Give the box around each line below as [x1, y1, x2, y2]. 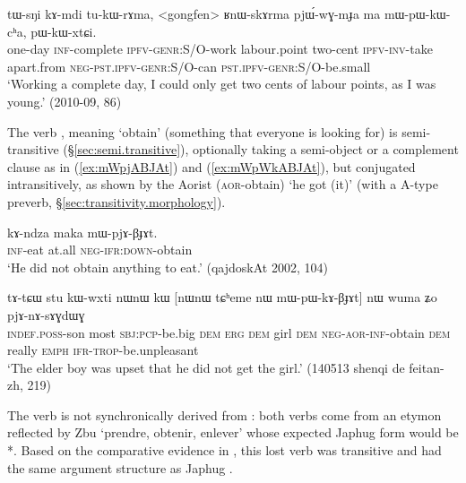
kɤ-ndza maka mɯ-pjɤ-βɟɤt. [7, 222, 158, 241]
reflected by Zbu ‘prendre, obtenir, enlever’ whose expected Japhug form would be [7, 423, 459, 442]
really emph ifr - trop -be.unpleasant [7, 341, 199, 359]
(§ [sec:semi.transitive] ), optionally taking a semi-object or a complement [63, 140, 459, 159]
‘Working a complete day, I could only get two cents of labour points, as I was [7, 74, 436, 93]
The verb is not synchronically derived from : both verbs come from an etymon [7, 405, 442, 424]
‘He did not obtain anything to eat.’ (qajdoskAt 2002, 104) [7, 257, 328, 276]
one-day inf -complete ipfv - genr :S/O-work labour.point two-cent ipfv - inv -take [7, 39, 433, 58]
